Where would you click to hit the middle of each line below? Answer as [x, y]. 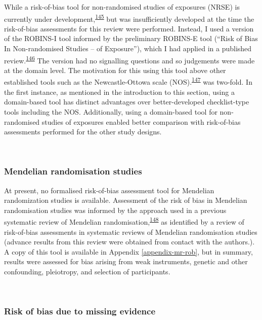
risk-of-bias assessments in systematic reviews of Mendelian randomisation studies [131, 232]
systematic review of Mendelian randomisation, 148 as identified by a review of [124, 221]
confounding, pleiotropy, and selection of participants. [87, 271]
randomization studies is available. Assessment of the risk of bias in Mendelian [126, 200]
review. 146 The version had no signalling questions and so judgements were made [129, 59]
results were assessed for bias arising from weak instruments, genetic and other [126, 261]
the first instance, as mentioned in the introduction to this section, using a [119, 92]
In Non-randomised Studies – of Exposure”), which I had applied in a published [128, 48]
